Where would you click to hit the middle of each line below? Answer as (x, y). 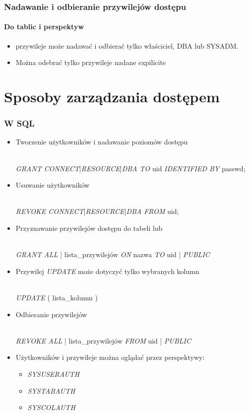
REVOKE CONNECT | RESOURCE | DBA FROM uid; (97, 211)
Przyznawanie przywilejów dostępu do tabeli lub (89, 228)
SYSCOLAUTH (51, 407)
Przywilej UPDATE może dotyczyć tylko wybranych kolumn (107, 271)
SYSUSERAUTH (54, 374)
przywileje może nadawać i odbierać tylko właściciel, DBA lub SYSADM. (127, 45)
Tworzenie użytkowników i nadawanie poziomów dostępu (102, 142)
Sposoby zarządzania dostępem (112, 97)
